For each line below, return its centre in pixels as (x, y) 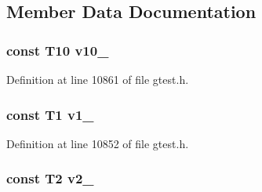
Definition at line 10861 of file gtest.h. (98, 79)
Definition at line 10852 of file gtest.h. (98, 143)
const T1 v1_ (50, 114)
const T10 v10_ (58, 50)
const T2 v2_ (50, 178)
